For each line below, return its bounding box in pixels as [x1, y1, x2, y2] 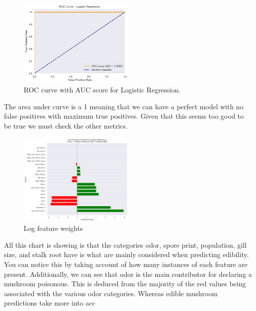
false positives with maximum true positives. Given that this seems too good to [4, 111, 244, 121]
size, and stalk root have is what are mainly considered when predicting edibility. [4, 249, 249, 260]
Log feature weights [24, 223, 83, 233]
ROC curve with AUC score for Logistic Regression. [24, 85, 181, 95]
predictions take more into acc [4, 298, 95, 308]
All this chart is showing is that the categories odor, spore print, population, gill [4, 239, 247, 250]
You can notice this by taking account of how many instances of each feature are [4, 259, 248, 269]
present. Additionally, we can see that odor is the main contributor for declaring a [4, 268, 252, 279]
